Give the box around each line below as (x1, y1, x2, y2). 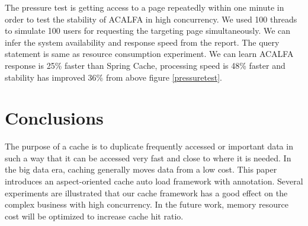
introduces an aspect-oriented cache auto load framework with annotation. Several (5, 175, 303, 187)
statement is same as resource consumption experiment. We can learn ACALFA (5, 47, 294, 60)
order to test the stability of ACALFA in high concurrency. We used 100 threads (5, 12, 297, 25)
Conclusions (5, 106, 104, 130)
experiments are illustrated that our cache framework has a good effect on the (5, 186, 288, 199)
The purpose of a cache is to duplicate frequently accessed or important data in (5, 140, 293, 152)
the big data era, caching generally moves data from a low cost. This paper (5, 163, 277, 176)
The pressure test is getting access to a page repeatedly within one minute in (5, 1, 284, 13)
